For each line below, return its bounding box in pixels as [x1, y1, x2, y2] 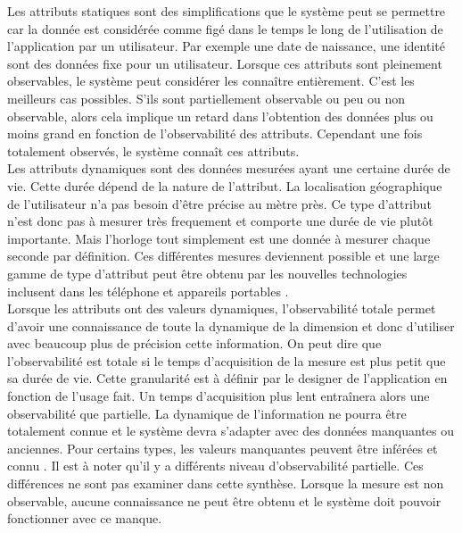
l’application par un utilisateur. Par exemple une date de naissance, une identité [7, 37, 445, 55]
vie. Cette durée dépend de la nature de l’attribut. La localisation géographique [7, 176, 442, 195]
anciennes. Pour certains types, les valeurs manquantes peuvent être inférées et [7, 438, 438, 457]
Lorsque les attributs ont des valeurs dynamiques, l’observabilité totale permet [7, 299, 436, 318]
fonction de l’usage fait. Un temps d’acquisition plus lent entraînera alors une [7, 387, 430, 405]
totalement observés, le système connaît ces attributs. [7, 141, 300, 160]
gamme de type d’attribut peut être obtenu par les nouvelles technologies [7, 263, 408, 282]
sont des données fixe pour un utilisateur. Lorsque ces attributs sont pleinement [7, 54, 442, 72]
